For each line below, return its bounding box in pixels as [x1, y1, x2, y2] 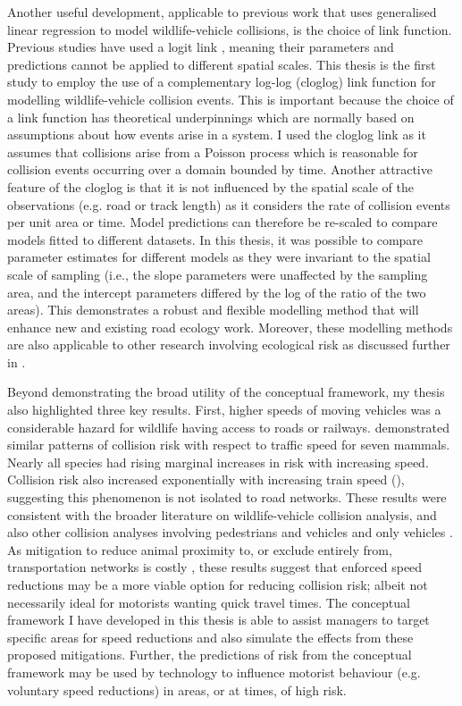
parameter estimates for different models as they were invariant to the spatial [7, 248, 431, 266]
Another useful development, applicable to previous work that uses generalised [7, 3, 437, 21]
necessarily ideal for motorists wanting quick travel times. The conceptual [7, 593, 410, 611]
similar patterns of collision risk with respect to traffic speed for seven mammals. [7, 435, 450, 454]
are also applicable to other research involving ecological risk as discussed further [7, 335, 450, 354]
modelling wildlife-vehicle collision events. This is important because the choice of [7, 89, 454, 108]
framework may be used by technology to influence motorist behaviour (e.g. [7, 662, 421, 681]
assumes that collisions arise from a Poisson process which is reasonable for [7, 142, 418, 161]
